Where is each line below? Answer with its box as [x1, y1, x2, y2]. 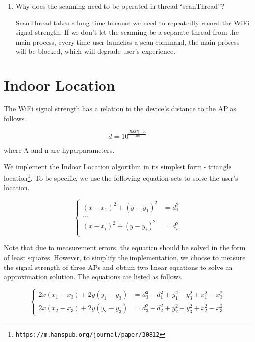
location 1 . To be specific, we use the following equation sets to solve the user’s [4, 171, 238, 183]
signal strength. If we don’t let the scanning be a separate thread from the [15, 27, 239, 37]
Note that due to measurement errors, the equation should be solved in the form [4, 243, 246, 253]
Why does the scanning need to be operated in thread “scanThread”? [15, 1, 225, 11]
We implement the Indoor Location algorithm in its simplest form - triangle [4, 161, 231, 171]
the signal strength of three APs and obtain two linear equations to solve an [4, 262, 233, 272]
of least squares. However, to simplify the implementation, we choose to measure [4, 252, 246, 263]
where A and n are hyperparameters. [4, 145, 115, 155]
